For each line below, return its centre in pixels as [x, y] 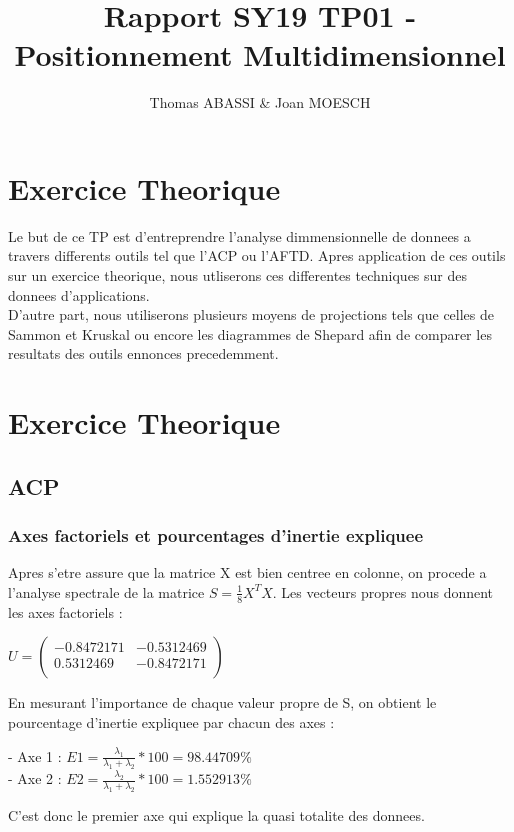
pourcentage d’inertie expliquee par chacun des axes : [171, 721]
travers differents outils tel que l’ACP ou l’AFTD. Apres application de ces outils [257, 255]
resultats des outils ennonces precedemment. [143, 353]
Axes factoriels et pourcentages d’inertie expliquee [216, 535]
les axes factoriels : [65, 611]
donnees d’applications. [79, 294]
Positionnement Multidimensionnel [260, 54]
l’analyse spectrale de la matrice [106, 591]
